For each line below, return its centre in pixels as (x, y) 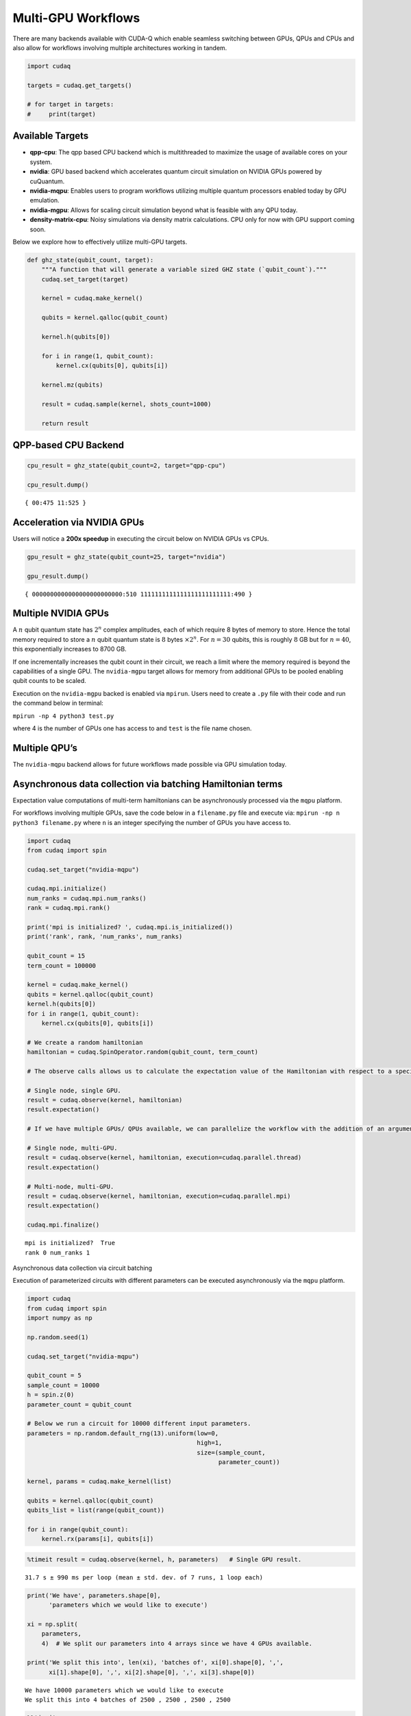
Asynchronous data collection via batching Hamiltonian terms (148, 784)
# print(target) (61, 114)
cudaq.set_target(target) (85, 279)
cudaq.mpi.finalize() (63, 1225)
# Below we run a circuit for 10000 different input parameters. (139, 1424)
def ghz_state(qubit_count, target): (90, 260)
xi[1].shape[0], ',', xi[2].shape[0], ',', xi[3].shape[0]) (152, 1672)
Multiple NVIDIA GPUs (61, 613)
